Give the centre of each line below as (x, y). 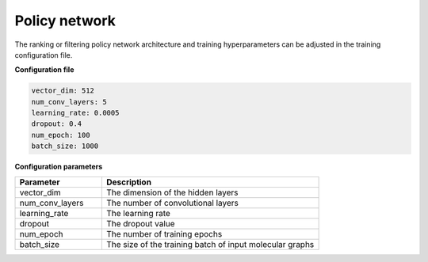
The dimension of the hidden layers (172, 192)
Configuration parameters (59, 167)
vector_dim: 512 (63, 91)
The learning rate (138, 213)
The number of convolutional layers (172, 203)
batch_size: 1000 (65, 146)
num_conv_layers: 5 (69, 102)
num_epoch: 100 (61, 135)
